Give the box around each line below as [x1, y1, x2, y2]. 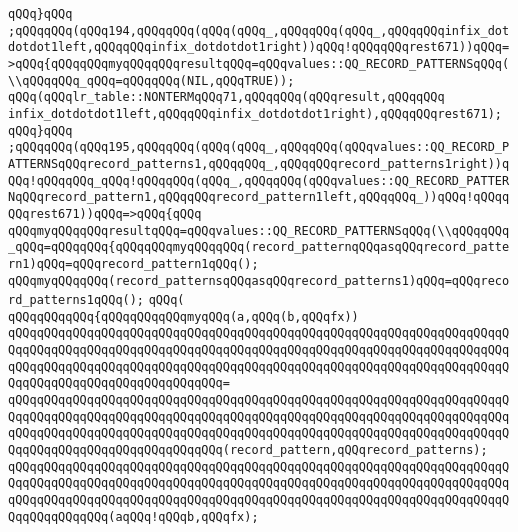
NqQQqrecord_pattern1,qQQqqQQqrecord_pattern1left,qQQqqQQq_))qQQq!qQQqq [8, 190, 510, 205]
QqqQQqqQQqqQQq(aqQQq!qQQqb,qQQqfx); [8, 509, 259, 524]
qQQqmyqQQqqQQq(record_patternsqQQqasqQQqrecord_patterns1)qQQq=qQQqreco [8, 273, 510, 288]
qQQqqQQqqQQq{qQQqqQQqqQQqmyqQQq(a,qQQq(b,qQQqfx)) [8, 309, 359, 324]
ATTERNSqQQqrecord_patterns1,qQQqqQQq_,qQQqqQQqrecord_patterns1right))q [8, 156, 510, 171]
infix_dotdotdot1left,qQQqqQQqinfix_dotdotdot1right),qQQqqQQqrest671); [8, 106, 502, 121]
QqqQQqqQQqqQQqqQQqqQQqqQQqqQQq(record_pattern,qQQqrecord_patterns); [8, 443, 488, 458]
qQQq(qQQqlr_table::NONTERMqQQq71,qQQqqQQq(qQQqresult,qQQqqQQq [8, 90, 445, 105]
